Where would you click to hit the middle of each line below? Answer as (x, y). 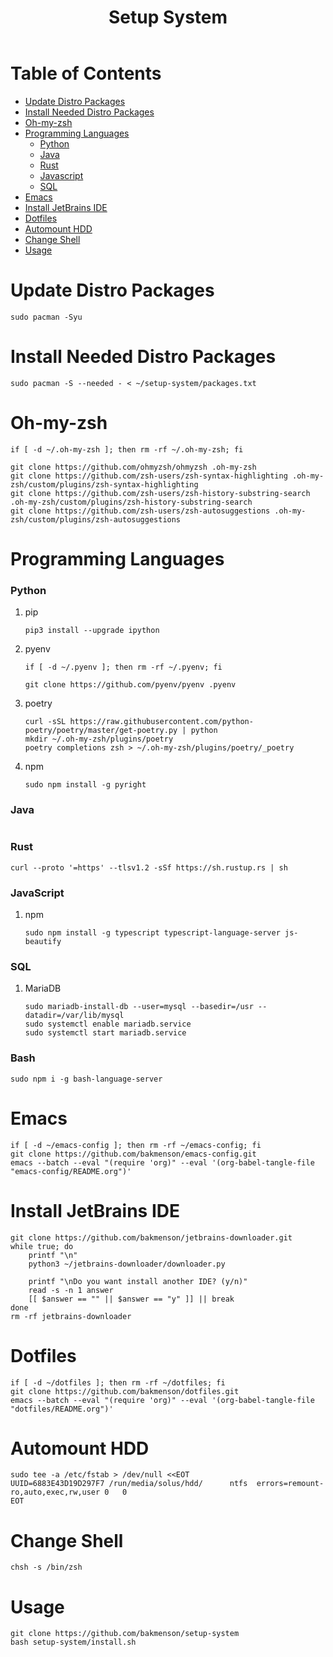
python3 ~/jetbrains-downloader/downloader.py (127, 1264)
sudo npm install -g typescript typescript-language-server (152, 933)
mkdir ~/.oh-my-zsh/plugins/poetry (99, 739)
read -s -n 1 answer (71, 1290)
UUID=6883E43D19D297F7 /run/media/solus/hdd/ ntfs (129, 1484)
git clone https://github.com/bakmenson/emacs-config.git (133, 1154)
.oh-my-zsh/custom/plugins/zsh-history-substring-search (131, 502)
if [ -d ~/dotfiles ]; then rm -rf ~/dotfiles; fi (118, 1382)
